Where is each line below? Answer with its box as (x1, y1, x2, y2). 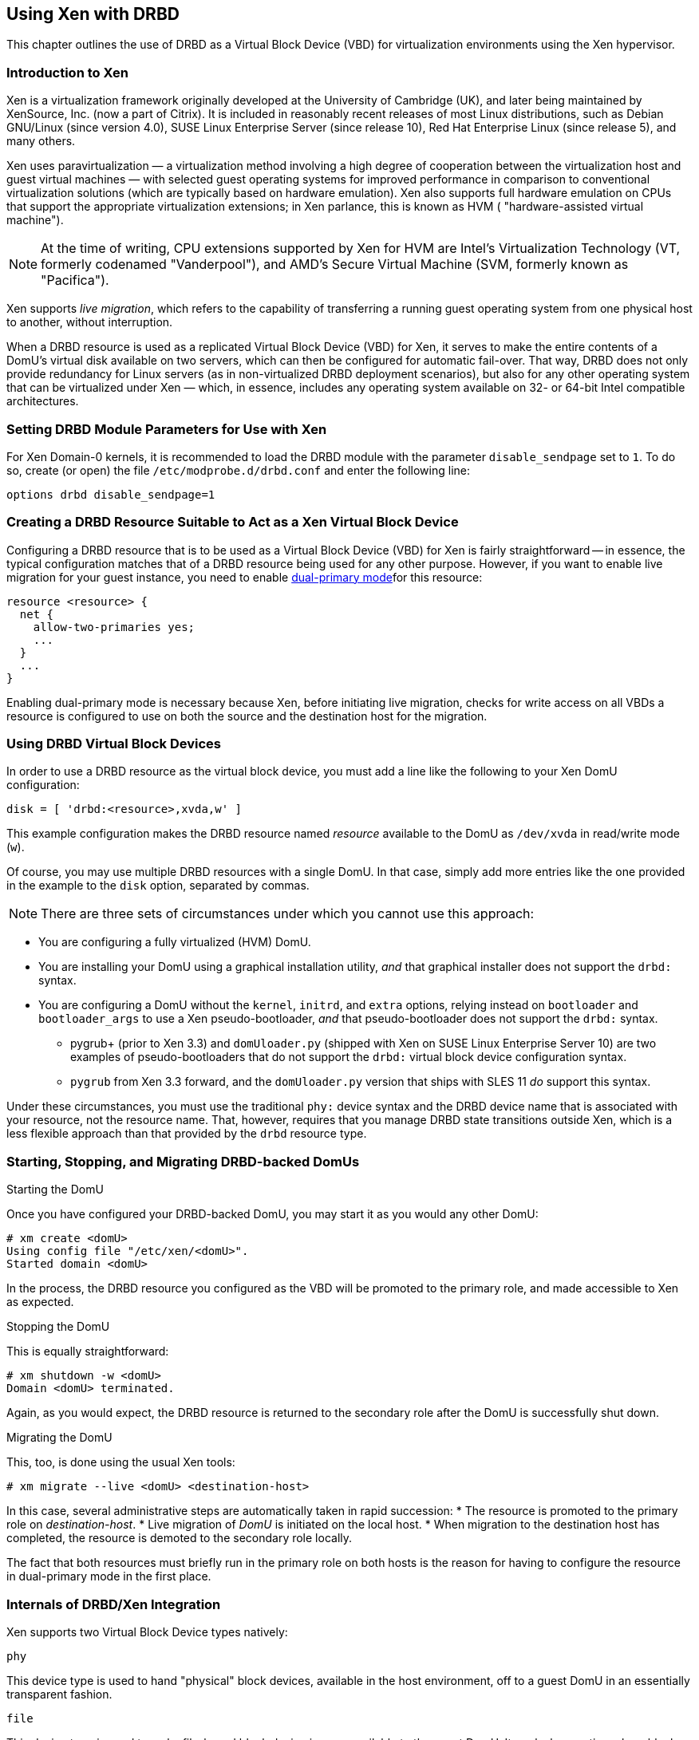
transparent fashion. (6, 1687, 113, 1701)
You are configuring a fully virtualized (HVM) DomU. (38, 935, 311, 949)
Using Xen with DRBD (6, 4, 180, 24)
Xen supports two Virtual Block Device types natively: (6, 1624, 288, 1639)
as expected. (6, 1295, 74, 1309)
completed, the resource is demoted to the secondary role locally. (6, 1531, 353, 1545)
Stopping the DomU (6, 1320, 110, 1334)
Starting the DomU (6, 1182, 104, 1197)
